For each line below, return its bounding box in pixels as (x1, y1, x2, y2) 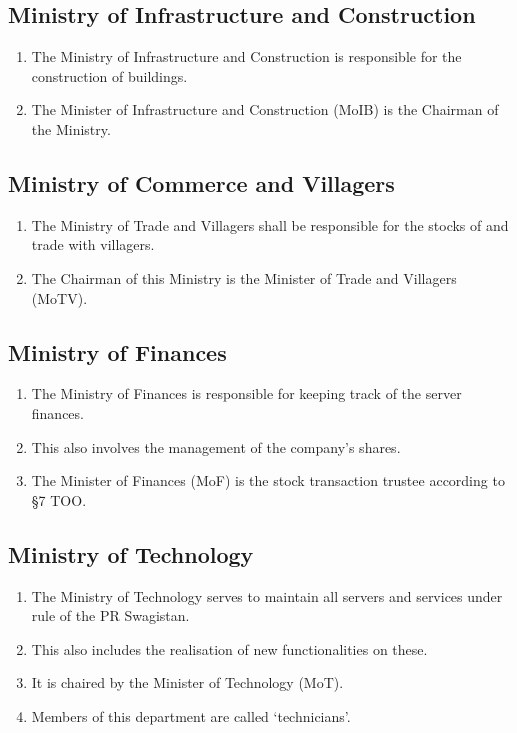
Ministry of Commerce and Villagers (8, 167, 395, 198)
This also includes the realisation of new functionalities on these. (31, 638, 428, 659)
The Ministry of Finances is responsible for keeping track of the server (31, 383, 462, 404)
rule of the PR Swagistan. (31, 605, 190, 626)
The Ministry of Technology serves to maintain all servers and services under (31, 585, 503, 606)
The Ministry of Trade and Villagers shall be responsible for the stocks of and (31, 214, 509, 235)
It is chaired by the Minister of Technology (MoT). (31, 672, 344, 693)
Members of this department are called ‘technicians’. (31, 705, 351, 726)
